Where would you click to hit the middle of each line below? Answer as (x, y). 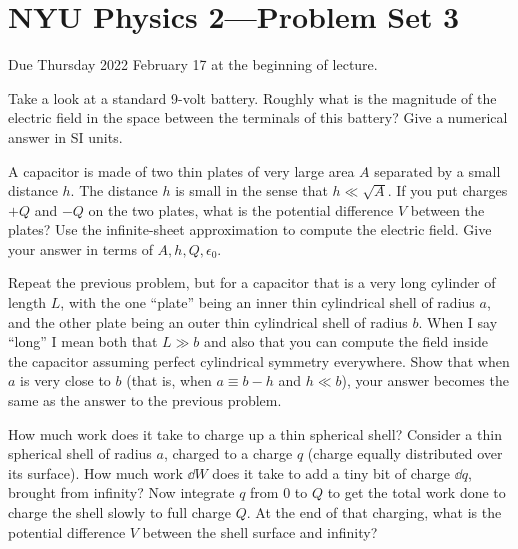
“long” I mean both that (83, 341)
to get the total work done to (416, 492)
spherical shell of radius (80, 453)
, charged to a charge (228, 453)
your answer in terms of (80, 248)
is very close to (65, 380)
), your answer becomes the (425, 380)
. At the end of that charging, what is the (374, 512)
